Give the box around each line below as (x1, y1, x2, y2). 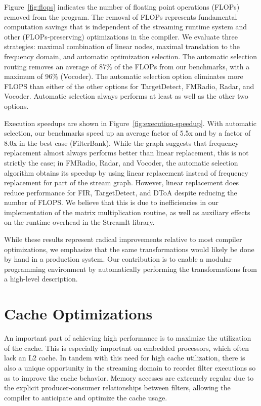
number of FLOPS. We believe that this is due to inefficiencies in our (4, 197, 219, 208)
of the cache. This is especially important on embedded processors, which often (4, 342, 249, 353)
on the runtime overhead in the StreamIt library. (4, 217, 155, 227)
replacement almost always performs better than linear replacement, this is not (4, 147, 249, 158)
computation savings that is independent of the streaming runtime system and (4, 21, 247, 32)
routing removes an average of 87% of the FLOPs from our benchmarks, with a (4, 61, 250, 71)
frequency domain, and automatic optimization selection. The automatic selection (4, 51, 257, 61)
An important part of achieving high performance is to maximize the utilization (4, 333, 251, 343)
